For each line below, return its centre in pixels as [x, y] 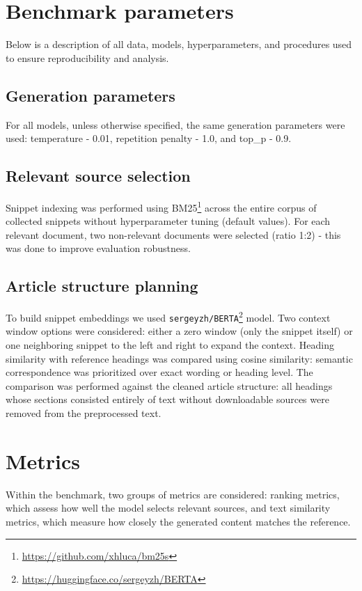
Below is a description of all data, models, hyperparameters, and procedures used [179, 44]
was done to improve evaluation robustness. [98, 248]
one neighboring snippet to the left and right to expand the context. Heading [170, 345]
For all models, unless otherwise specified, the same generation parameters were [175, 124]
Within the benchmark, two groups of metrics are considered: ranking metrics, [173, 494]
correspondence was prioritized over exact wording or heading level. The [159, 372]
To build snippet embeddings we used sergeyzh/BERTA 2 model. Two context [168, 316]
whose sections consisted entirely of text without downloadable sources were [167, 399]
